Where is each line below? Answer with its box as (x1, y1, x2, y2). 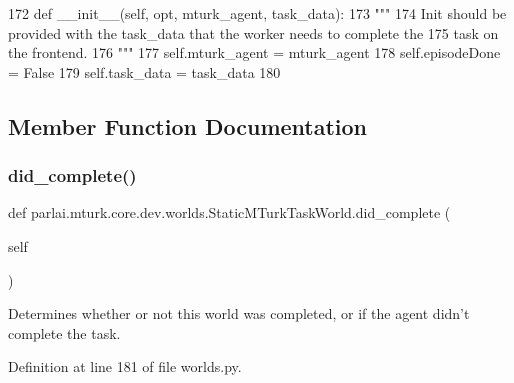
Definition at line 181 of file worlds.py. (8, 356, 242, 377)
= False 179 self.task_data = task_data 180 (8, 61, 281, 82)
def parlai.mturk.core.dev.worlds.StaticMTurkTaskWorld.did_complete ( (8, 202, 451, 223)
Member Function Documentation (8, 110, 368, 141)
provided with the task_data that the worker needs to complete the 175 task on (8, 22, 499, 43)
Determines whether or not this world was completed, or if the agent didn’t (8, 303, 470, 324)
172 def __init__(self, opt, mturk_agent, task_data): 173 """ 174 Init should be (8, 3, 507, 23)
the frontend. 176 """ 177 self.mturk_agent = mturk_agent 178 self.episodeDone (8, 42, 501, 63)
